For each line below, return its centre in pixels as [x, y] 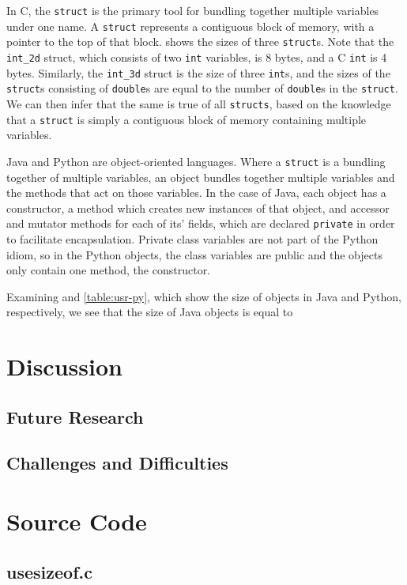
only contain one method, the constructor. [109, 270]
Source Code [77, 521]
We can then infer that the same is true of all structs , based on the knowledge [199, 103]
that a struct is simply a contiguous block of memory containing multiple [187, 119]
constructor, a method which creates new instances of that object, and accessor [198, 208]
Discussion [64, 366]
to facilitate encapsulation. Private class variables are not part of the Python [192, 238]
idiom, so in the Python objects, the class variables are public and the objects [194, 254]
